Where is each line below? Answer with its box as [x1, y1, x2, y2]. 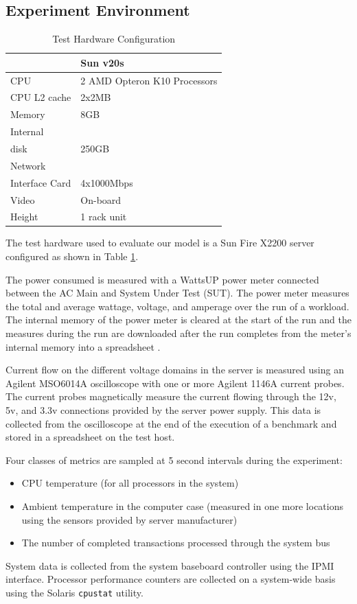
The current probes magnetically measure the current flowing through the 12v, [5, 389, 336, 404]
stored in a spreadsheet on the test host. [5, 430, 175, 444]
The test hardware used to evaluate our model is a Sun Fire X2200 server [5, 235, 314, 250]
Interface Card [10, 175, 71, 189]
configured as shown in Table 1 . [5, 249, 139, 264]
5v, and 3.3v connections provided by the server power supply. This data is [5, 403, 321, 417]
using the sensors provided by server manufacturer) [21, 512, 238, 526]
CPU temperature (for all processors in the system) [21, 476, 239, 490]
